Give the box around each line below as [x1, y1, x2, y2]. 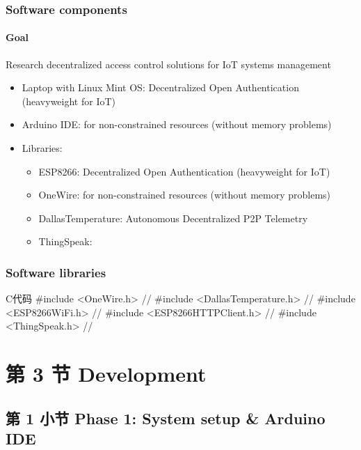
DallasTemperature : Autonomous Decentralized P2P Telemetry [38, 210, 308, 225]
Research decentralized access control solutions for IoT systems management [6, 56, 331, 71]
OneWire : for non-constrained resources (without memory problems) [38, 187, 331, 202]
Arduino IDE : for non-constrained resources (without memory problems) [22, 117, 332, 132]
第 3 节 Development [6, 359, 207, 388]
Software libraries [6, 263, 106, 281]
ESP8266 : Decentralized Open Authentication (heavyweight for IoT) [38, 164, 330, 178]
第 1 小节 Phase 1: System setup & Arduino [6, 407, 326, 428]
